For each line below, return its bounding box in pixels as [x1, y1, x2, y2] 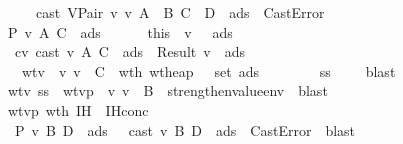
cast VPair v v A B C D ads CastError [35, 2, 325, 22]
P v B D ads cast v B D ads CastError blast [14, 119, 356, 140]
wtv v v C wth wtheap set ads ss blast [21, 60, 396, 81]
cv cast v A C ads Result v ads [14, 41, 245, 62]
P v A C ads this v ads [7, 21, 233, 42]
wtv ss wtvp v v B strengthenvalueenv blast [7, 80, 328, 101]
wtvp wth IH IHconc [7, 99, 149, 120]
